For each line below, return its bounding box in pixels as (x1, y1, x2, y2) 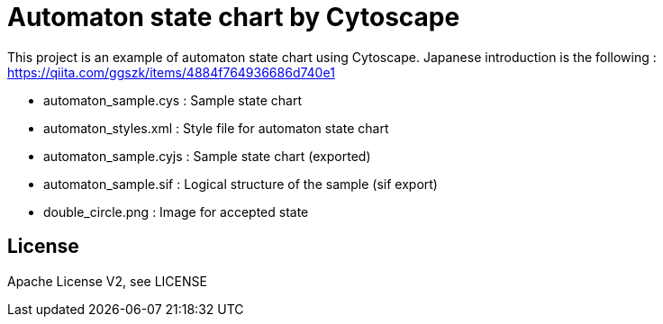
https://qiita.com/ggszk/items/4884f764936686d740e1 (7, 64, 335, 80)
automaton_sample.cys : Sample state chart (43, 92, 302, 108)
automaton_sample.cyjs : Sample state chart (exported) (43, 148, 371, 164)
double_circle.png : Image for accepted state (43, 203, 309, 220)
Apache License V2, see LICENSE (7, 273, 207, 289)
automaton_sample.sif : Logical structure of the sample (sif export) (43, 175, 438, 192)
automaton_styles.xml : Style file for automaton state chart (43, 120, 389, 136)
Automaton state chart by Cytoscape (7, 2, 460, 32)
